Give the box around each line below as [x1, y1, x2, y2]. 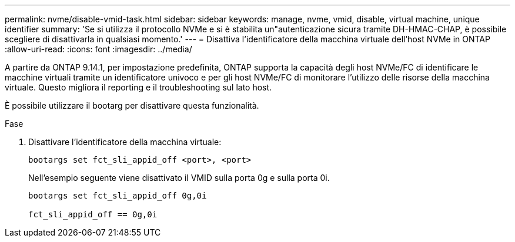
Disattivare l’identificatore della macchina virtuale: [28, 137, 222, 147]
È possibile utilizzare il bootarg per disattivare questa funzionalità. [5, 100, 259, 110]
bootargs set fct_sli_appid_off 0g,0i [28, 191, 207, 200]
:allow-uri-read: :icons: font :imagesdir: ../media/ [5, 44, 192, 54]
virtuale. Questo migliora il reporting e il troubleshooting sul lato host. [5, 82, 272, 92]
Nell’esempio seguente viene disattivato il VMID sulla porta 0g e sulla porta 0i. [28, 173, 330, 183]
